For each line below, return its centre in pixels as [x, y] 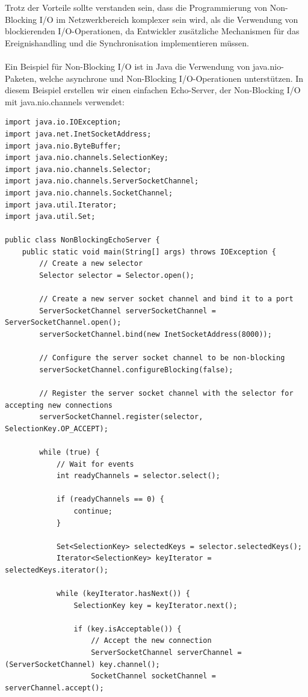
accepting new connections [59, 405]
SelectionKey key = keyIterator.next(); [156, 605]
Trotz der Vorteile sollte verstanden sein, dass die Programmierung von [136, 7]
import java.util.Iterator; [61, 205]
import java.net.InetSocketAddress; [78, 134]
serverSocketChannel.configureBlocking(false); [136, 370]
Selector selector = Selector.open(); [117, 276]
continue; [93, 511]
